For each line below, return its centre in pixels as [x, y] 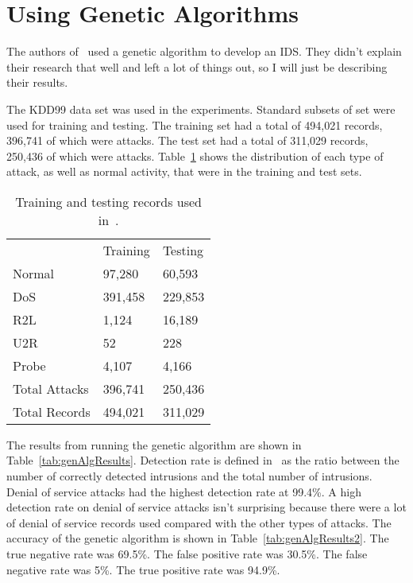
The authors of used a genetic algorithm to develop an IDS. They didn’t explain [204, 51]
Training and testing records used [108, 201]
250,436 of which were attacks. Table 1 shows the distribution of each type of [195, 155]
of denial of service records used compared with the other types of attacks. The [199, 522]
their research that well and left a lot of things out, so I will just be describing [197, 66]
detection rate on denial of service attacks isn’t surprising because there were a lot [206, 507]
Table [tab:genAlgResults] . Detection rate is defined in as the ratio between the [203, 460]
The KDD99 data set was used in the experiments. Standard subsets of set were [201, 109]
